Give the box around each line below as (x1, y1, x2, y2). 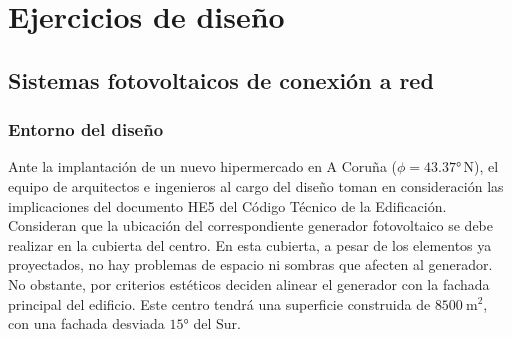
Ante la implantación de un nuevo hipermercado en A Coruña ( (8, 156, 398, 177)
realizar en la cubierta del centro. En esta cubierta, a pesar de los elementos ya (8, 234, 492, 255)
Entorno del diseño (8, 117, 164, 142)
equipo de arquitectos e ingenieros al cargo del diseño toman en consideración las (8, 175, 504, 196)
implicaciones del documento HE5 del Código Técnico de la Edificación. (8, 195, 447, 216)
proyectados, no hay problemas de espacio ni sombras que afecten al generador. (8, 254, 493, 275)
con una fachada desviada (8, 313, 165, 334)
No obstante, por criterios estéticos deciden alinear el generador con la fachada (8, 273, 490, 294)
